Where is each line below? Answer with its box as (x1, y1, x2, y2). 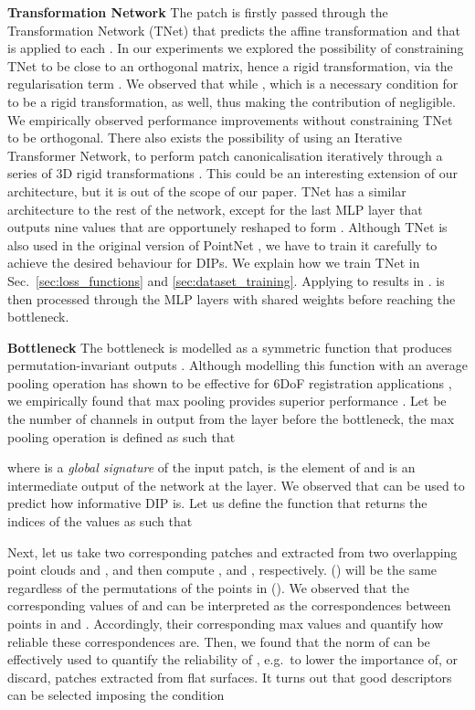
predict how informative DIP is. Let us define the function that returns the (7, 493, 427, 513)
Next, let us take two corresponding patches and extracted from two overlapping (7, 542, 458, 561)
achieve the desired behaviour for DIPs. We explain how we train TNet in (7, 253, 420, 272)
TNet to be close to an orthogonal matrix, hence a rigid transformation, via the (7, 56, 453, 75)
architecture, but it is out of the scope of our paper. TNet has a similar (7, 181, 406, 200)
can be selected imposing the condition (7, 685, 225, 705)
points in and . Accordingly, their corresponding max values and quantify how (7, 614, 444, 632)
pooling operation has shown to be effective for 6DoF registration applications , (7, 373, 452, 392)
